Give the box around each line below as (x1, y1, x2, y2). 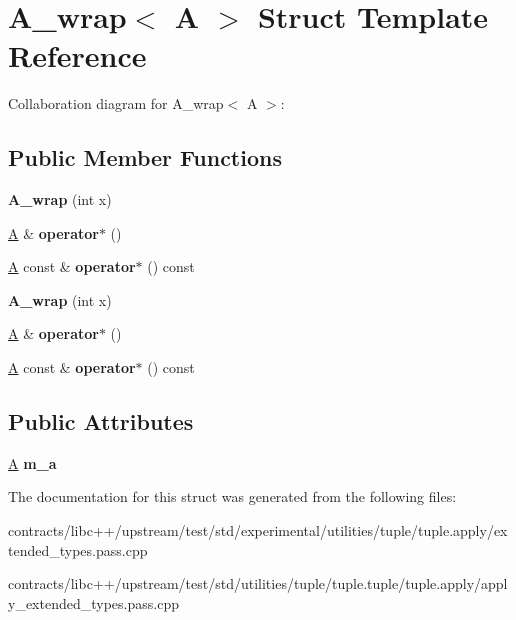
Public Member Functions (8, 142, 282, 173)
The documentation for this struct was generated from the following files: (8, 486, 457, 507)
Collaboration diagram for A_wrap (8, 93, 224, 114)
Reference (8, 35, 147, 76)
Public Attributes (8, 406, 194, 437)
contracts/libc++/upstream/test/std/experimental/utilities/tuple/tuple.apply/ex (8, 520, 508, 541)
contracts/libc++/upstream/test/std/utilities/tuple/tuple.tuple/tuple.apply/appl (8, 573, 508, 594)
